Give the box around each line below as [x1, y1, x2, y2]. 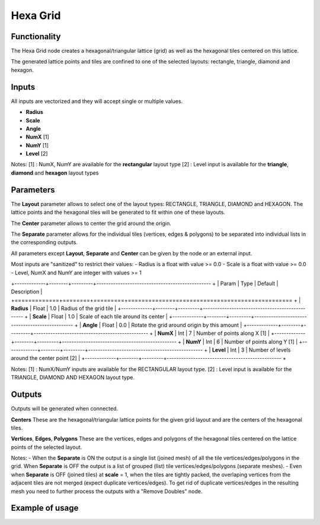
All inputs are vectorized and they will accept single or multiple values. [11, 97, 183, 105]
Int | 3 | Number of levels [230, 346, 291, 353]
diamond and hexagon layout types [11, 169, 99, 176]
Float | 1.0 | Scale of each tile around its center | [51, 313, 168, 320]
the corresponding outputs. [11, 239, 78, 246]
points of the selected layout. [11, 443, 82, 451]
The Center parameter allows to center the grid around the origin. [11, 220, 171, 227]
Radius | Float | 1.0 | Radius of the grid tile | [11, 305, 117, 312]
